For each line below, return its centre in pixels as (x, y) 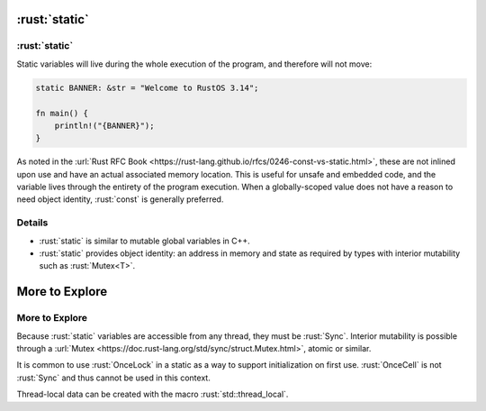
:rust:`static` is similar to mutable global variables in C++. (145, 241)
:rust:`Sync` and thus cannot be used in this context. (113, 378)
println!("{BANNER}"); (104, 125)
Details (32, 223)
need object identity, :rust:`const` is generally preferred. (120, 199)
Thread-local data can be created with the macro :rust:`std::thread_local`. (153, 394)
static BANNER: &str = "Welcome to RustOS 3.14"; (147, 87)
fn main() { (62, 113)
